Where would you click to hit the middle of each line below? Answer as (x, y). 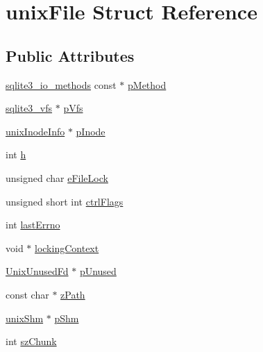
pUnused (98, 271)
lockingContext (67, 248)
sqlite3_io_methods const (61, 84)
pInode (91, 131)
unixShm (25, 318)
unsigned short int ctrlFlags (65, 201)
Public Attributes (70, 55)
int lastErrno (33, 225)
